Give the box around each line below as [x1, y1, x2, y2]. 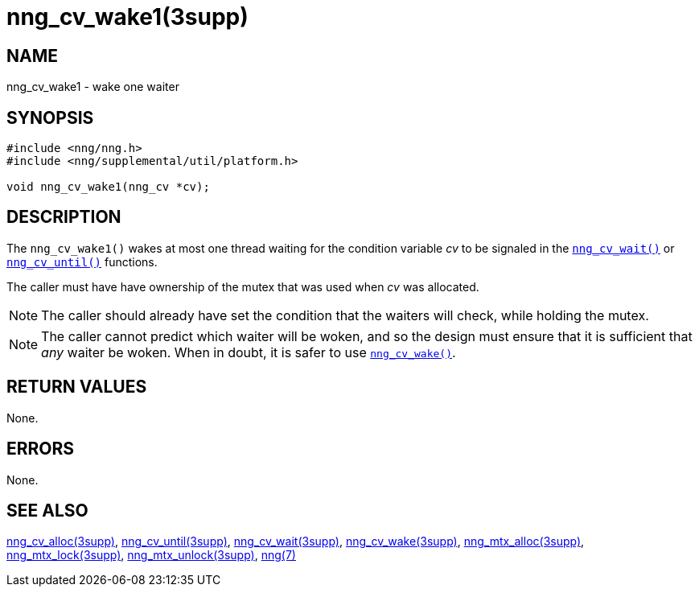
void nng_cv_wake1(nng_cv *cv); [6, 180, 210, 194]
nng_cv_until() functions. [6, 254, 158, 269]
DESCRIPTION [6, 207, 121, 228]
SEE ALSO [6, 500, 88, 521]
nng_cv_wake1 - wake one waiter [6, 80, 179, 94]
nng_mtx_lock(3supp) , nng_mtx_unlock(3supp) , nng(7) [6, 548, 296, 562]
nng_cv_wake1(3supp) [6, 3, 249, 31]
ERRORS [6, 439, 75, 459]
